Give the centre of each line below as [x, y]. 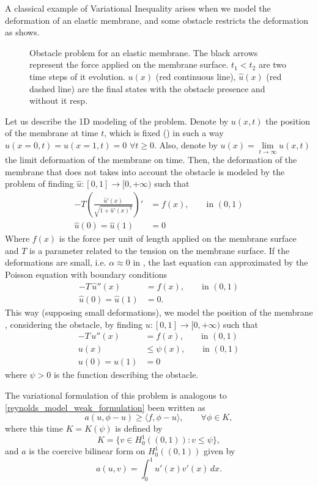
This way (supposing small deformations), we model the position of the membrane [159, 312]
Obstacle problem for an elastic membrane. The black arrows [144, 52]
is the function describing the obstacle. [126, 375]
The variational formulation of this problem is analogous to [116, 395]
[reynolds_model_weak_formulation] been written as [105, 407]
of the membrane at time [52, 133]
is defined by [139, 428]
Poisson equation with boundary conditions [86, 274]
